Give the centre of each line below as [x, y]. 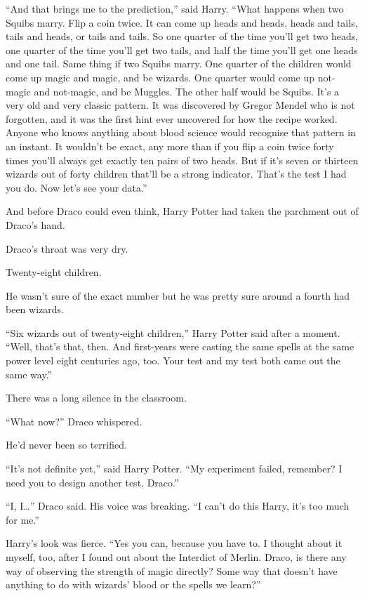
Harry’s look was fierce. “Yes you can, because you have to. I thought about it [174, 543]
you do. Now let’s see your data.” [77, 187]
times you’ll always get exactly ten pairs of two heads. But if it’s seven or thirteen [182, 160]
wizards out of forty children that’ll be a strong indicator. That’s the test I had [176, 174]
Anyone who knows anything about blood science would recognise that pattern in [181, 132]
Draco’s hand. [35, 224]
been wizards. [35, 309]
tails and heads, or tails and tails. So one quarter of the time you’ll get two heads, [182, 36]
